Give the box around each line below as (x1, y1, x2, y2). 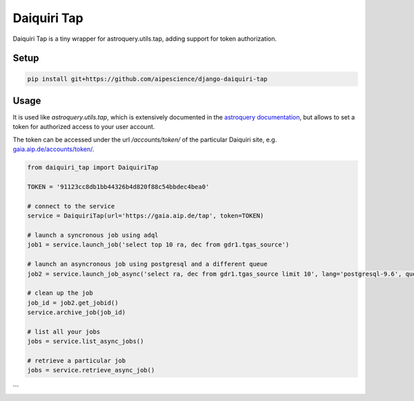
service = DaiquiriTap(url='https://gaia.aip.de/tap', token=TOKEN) (27, 212, 264, 220)
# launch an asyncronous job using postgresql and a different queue (27, 260, 268, 268)
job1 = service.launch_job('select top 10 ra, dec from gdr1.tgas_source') (27, 241, 290, 248)
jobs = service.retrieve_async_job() (27, 366, 155, 374)
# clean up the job (27, 289, 93, 297)
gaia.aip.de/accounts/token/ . (12, 145, 95, 153)
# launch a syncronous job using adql (27, 231, 159, 239)
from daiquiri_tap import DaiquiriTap (27, 164, 159, 172)
